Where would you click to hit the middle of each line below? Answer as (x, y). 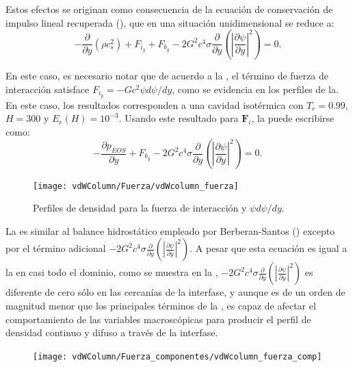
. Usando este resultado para (179, 118)
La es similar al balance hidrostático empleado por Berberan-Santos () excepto (170, 230)
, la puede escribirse (293, 118)
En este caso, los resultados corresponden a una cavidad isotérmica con (155, 104)
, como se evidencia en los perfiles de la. (255, 89)
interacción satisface (48, 89)
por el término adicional (56, 248)
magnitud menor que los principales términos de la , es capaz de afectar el (161, 305)
